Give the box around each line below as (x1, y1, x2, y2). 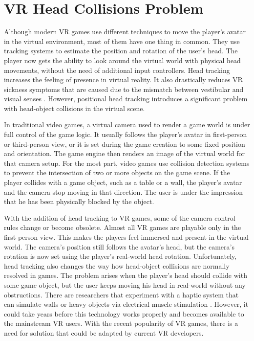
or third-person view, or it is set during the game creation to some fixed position (4, 138, 245, 149)
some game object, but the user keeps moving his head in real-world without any (4, 279, 246, 290)
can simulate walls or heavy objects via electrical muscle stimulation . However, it (4, 299, 249, 309)
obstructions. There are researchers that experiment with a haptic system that (4, 289, 239, 299)
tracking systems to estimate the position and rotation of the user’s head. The (4, 45, 238, 56)
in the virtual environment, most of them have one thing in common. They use (4, 36, 240, 46)
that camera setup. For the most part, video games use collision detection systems (4, 158, 250, 168)
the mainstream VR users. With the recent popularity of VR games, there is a (4, 318, 238, 328)
